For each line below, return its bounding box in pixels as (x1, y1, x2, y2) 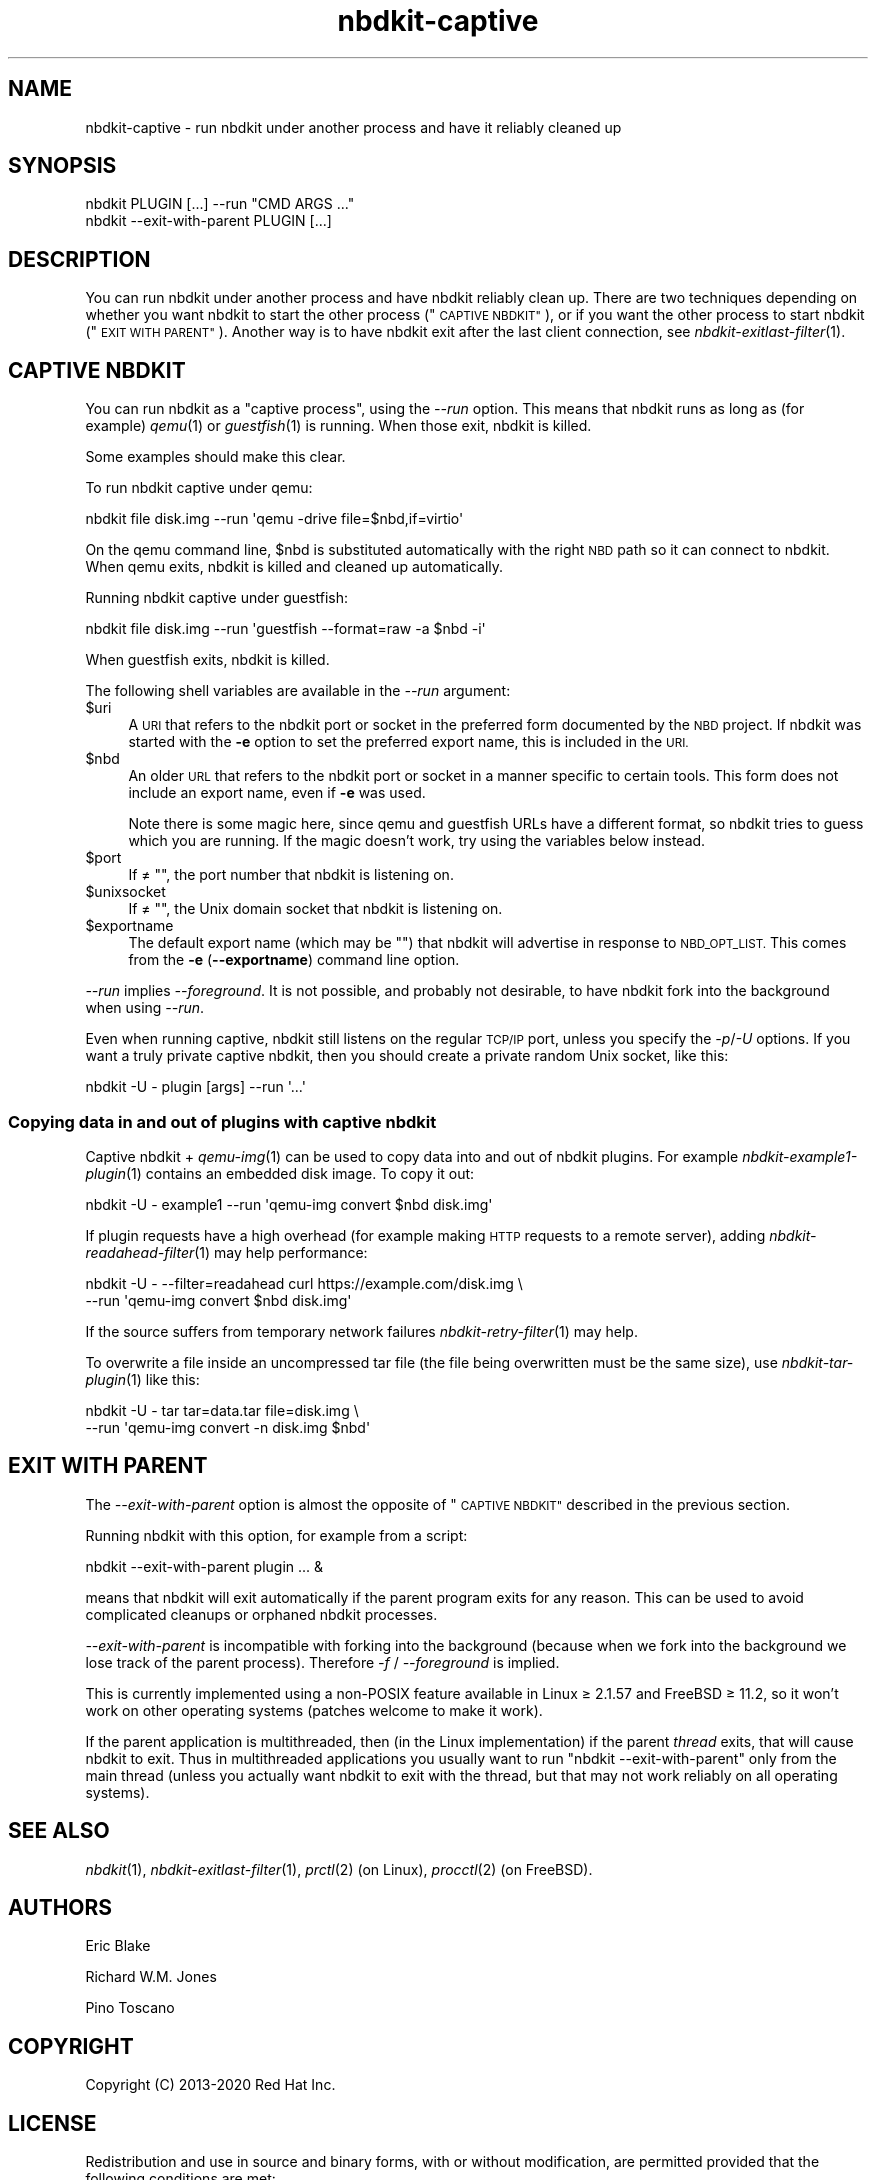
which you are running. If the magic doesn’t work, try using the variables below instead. (128, 832, 706, 850)
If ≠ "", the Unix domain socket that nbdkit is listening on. (128, 900, 503, 918)
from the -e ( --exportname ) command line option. (128, 951, 460, 969)
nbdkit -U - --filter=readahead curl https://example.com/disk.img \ (85, 1274, 523, 1292)
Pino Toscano (85, 1999, 175, 2017)
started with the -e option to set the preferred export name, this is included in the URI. (128, 733, 689, 751)
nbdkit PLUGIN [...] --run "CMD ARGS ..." (85, 195, 355, 213)
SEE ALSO (8, 1818, 110, 1844)
